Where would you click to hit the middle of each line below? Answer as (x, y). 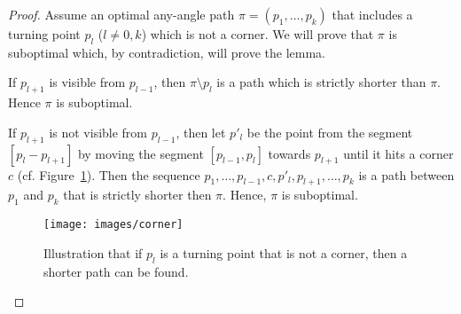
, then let (201, 132)
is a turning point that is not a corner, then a (284, 252)
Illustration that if (93, 252)
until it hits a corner (398, 153)
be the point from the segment (330, 132)
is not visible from (98, 132)
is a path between (406, 174)
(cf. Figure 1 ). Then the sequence (109, 174)
